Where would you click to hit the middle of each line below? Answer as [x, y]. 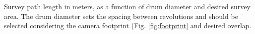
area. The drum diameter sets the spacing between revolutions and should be [121, 16]
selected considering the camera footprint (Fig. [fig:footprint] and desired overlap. [128, 25]
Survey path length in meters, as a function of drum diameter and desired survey [127, 6]
